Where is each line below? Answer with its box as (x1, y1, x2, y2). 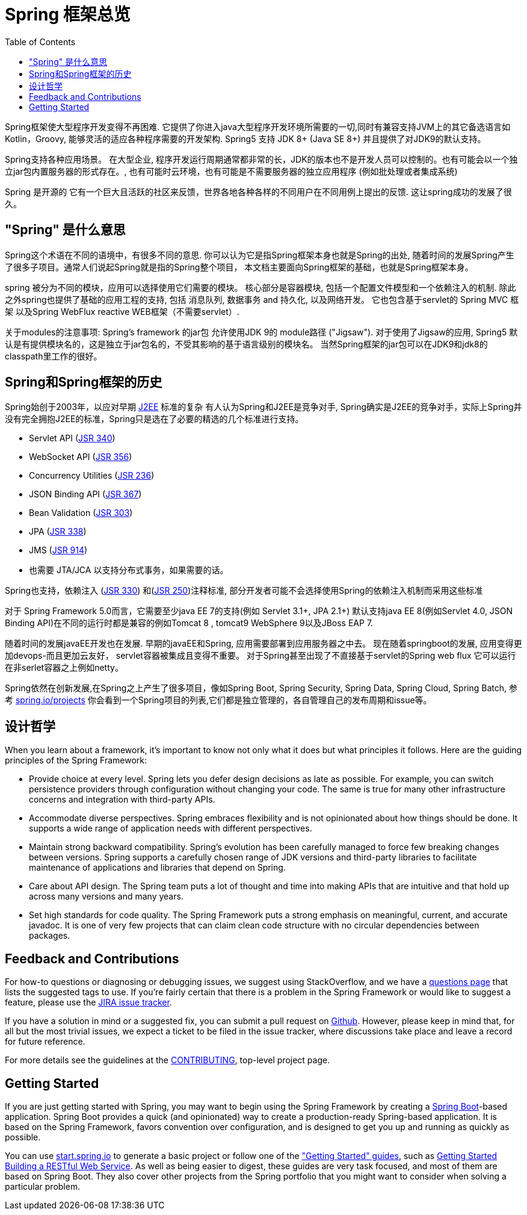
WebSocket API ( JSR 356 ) (29, 452, 132, 462)
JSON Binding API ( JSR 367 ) (29, 489, 142, 500)
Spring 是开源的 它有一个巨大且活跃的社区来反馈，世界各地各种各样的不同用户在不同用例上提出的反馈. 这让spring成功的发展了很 (5, 186, 512, 197)
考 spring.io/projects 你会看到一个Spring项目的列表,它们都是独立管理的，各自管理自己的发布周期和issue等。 (5, 695, 432, 706)
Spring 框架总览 (5, 4, 131, 25)
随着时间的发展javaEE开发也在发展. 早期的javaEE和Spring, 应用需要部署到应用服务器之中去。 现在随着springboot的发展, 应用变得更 (5, 638, 522, 649)
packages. (29, 930, 70, 941)
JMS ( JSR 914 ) (29, 545, 88, 556)
